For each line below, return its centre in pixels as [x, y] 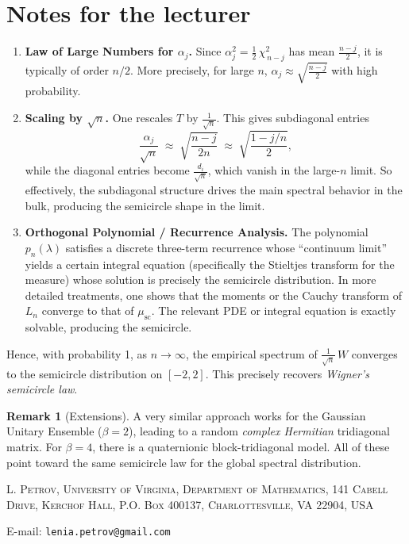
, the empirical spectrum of [251, 353]
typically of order [67, 70]
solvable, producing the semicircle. [108, 327]
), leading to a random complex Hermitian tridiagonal [259, 431]
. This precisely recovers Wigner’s [287, 373]
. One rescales [139, 118]
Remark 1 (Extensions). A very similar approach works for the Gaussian [186, 415]
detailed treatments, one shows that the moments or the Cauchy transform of [213, 295]
